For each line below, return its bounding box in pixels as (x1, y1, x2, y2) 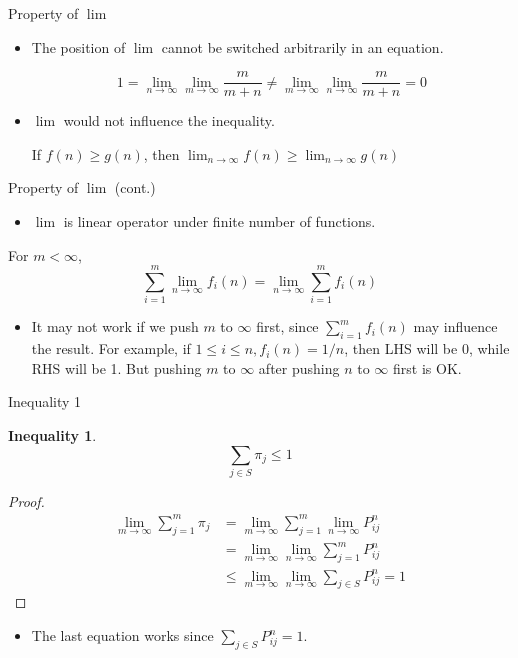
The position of (31, 36, 126, 57)
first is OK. (393, 357, 462, 378)
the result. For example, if (31, 338, 191, 359)
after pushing (258, 357, 340, 378)
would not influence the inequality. (63, 110, 275, 131)
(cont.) (114, 177, 156, 198)
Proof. (8, 490, 45, 511)
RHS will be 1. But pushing (31, 357, 202, 378)
